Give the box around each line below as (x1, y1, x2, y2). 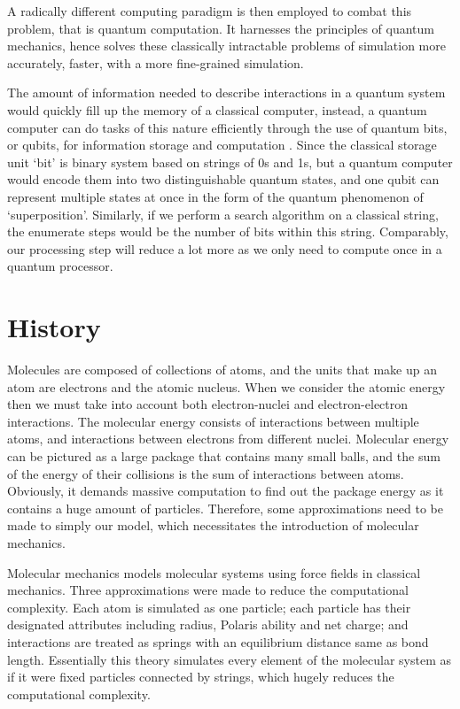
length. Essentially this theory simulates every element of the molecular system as (7, 650, 451, 668)
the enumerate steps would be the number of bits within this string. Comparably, (7, 222, 448, 241)
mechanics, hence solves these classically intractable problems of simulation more (7, 36, 446, 55)
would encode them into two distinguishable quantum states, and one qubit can (7, 170, 440, 189)
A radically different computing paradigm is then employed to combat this (7, 2, 412, 19)
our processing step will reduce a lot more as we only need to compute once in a (7, 239, 442, 258)
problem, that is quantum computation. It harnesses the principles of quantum (7, 19, 434, 37)
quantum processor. (7, 257, 113, 275)
